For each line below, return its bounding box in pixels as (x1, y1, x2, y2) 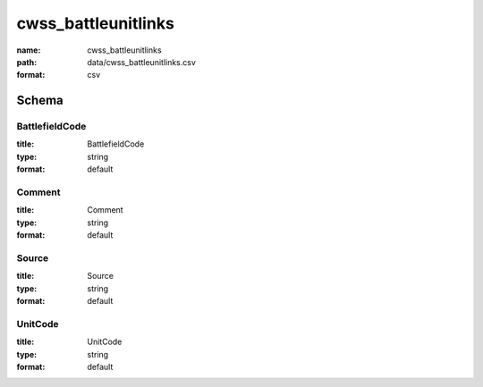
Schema (16, 93, 64, 108)
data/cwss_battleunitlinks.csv (87, 56, 197, 67)
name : (16, 45, 41, 55)
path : (16, 56, 38, 67)
